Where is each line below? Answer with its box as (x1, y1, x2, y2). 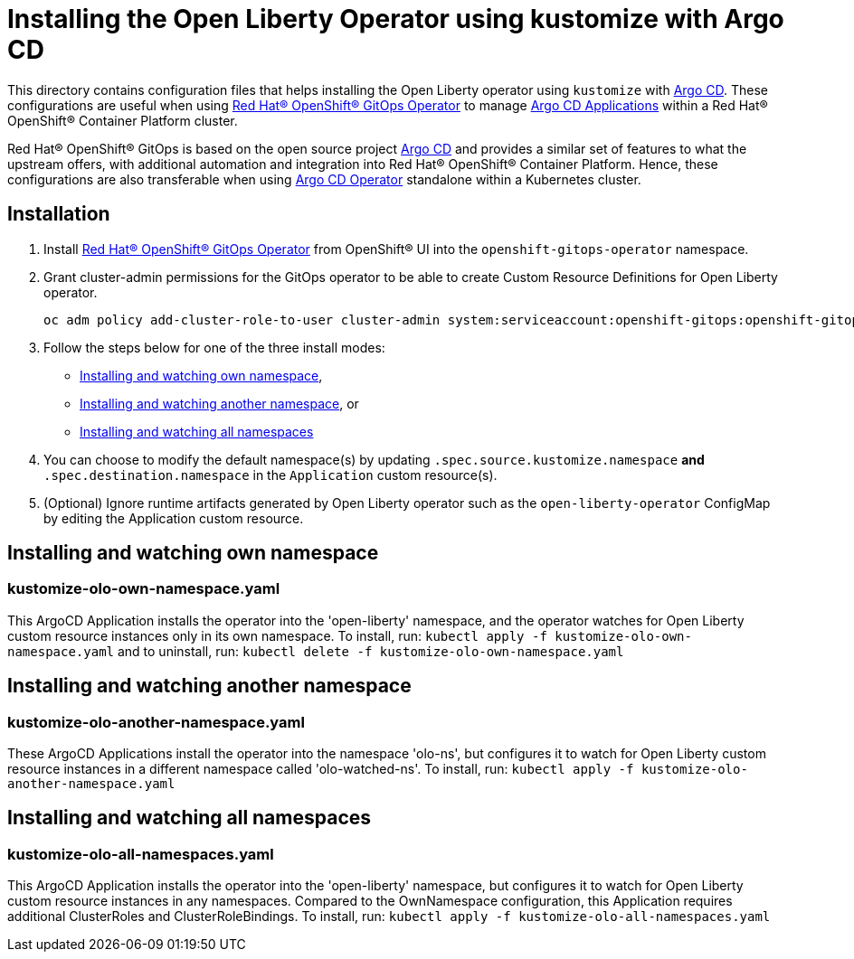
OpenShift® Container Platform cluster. (7, 112, 238, 128)
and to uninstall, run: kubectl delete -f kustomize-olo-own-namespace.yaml (117, 643, 624, 659)
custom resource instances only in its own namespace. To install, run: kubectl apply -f (7, 627, 547, 644)
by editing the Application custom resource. (43, 510, 304, 526)
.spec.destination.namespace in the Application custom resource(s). (43, 466, 498, 483)
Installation (7, 202, 110, 226)
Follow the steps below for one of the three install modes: (43, 339, 385, 355)
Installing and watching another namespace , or (80, 395, 359, 411)
